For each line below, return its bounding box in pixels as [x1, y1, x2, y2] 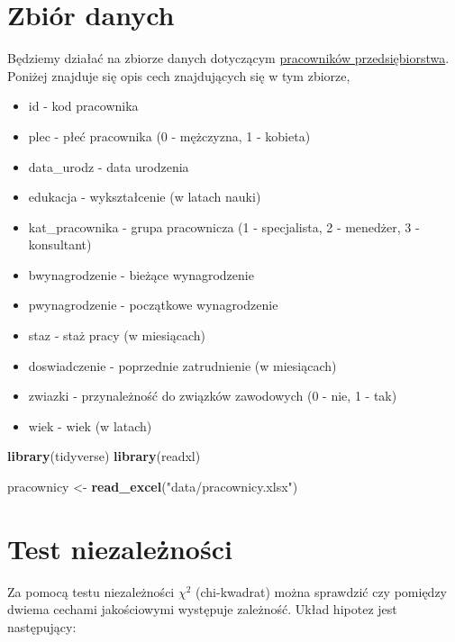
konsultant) [28, 235, 92, 254]
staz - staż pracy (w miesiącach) [28, 326, 206, 345]
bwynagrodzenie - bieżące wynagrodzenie [28, 265, 254, 284]
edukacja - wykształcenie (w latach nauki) [28, 187, 261, 206]
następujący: [7, 617, 77, 636]
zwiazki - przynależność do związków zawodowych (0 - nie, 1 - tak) [28, 386, 397, 405]
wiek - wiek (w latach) [28, 416, 152, 435]
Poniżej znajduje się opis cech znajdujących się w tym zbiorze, [7, 66, 350, 85]
